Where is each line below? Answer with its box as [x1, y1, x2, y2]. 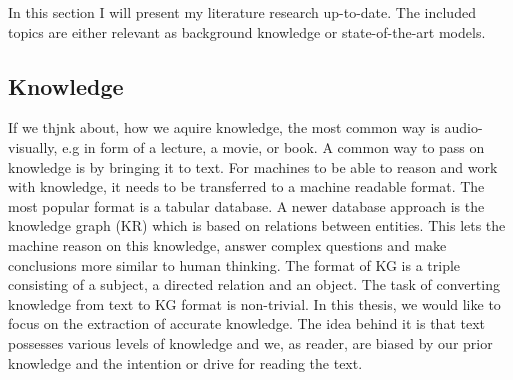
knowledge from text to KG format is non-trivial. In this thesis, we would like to [8, 293, 501, 314]
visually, [8, 136, 58, 157]
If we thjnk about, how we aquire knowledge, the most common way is [8, 117, 440, 138]
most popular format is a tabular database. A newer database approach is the [8, 195, 485, 216]
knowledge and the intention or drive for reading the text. [8, 352, 363, 373]
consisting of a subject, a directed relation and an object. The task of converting [8, 274, 500, 295]
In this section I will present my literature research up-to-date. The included [8, 2, 476, 22]
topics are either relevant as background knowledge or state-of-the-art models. [8, 21, 486, 42]
